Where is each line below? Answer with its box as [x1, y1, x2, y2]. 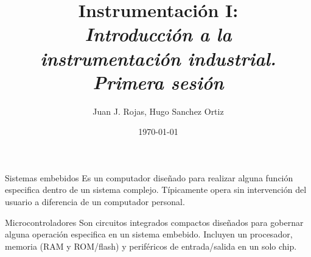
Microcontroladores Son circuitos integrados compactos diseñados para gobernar [5, 215, 304, 228]
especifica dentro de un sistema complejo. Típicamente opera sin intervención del [5, 183, 307, 196]
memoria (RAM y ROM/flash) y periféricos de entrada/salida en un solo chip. [5, 239, 297, 252]
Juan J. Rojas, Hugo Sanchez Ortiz [93, 104, 224, 117]
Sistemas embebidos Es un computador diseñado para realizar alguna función [5, 171, 293, 184]
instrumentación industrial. [40, 45, 276, 71]
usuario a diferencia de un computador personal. [5, 195, 185, 208]
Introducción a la [85, 21, 232, 47]
